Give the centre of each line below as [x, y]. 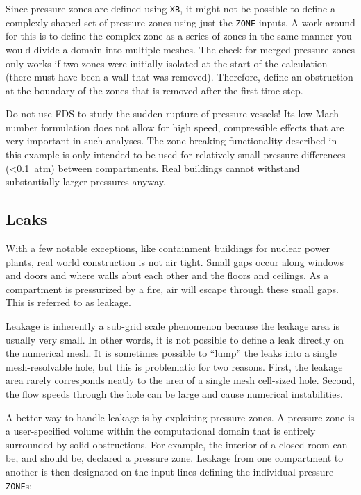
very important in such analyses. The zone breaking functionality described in [171, 141]
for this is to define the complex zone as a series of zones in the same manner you [179, 36]
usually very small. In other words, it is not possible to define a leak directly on [175, 339]
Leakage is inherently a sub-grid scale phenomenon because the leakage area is [173, 326]
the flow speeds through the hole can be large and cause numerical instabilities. [174, 393]
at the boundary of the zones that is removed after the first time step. [154, 90]
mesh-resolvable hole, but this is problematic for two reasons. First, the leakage [174, 366]
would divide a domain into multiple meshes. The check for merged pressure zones [180, 49]
